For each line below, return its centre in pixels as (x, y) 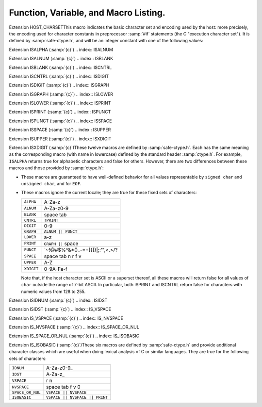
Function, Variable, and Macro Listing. (87, 13)
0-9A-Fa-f (56, 269)
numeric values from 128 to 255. (53, 292)
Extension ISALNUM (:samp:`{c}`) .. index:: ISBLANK (61, 59)
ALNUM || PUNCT (61, 231)
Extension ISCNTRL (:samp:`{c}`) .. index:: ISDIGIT (59, 76)
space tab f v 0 (64, 387)
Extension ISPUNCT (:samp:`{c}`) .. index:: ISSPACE (60, 121)
